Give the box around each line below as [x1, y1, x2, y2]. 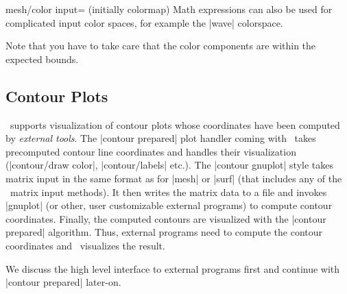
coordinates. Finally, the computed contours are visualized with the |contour [5, 211, 326, 225]
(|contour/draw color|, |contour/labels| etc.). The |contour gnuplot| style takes [5, 158, 334, 172]
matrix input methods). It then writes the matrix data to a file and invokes [10, 184, 327, 199]
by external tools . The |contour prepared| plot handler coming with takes [5, 131, 316, 145]
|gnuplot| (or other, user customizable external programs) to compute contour [5, 198, 333, 212]
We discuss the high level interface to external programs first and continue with [5, 261, 340, 275]
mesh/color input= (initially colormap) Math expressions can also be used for [5, 2, 333, 16]
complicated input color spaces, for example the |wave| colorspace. [5, 15, 283, 29]
